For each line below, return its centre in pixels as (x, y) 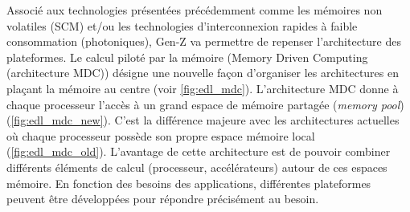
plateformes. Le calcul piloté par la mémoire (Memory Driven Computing (187, 57)
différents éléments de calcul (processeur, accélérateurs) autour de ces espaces (197, 167)
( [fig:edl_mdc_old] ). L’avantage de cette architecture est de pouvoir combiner (199, 151)
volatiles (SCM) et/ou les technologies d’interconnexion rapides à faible (182, 25)
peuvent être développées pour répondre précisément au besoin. (163, 199)
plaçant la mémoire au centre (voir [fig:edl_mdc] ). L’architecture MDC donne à (203, 88)
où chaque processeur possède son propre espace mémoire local (161, 135)
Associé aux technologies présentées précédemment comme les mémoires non (195, 10)
